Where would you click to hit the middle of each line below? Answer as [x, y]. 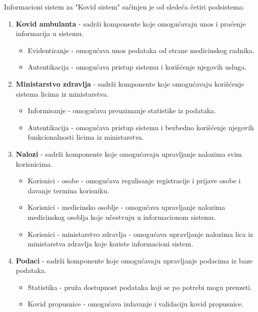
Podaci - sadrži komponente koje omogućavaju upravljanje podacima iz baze [134, 260]
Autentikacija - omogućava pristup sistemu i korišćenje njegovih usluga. [137, 67]
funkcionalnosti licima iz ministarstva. [86, 137]
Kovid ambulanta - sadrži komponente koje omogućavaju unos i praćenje [131, 23]
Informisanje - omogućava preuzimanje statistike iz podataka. [122, 110]
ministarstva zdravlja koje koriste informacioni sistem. [110, 244]
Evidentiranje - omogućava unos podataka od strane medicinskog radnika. [141, 50]
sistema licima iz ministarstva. [62, 93]
